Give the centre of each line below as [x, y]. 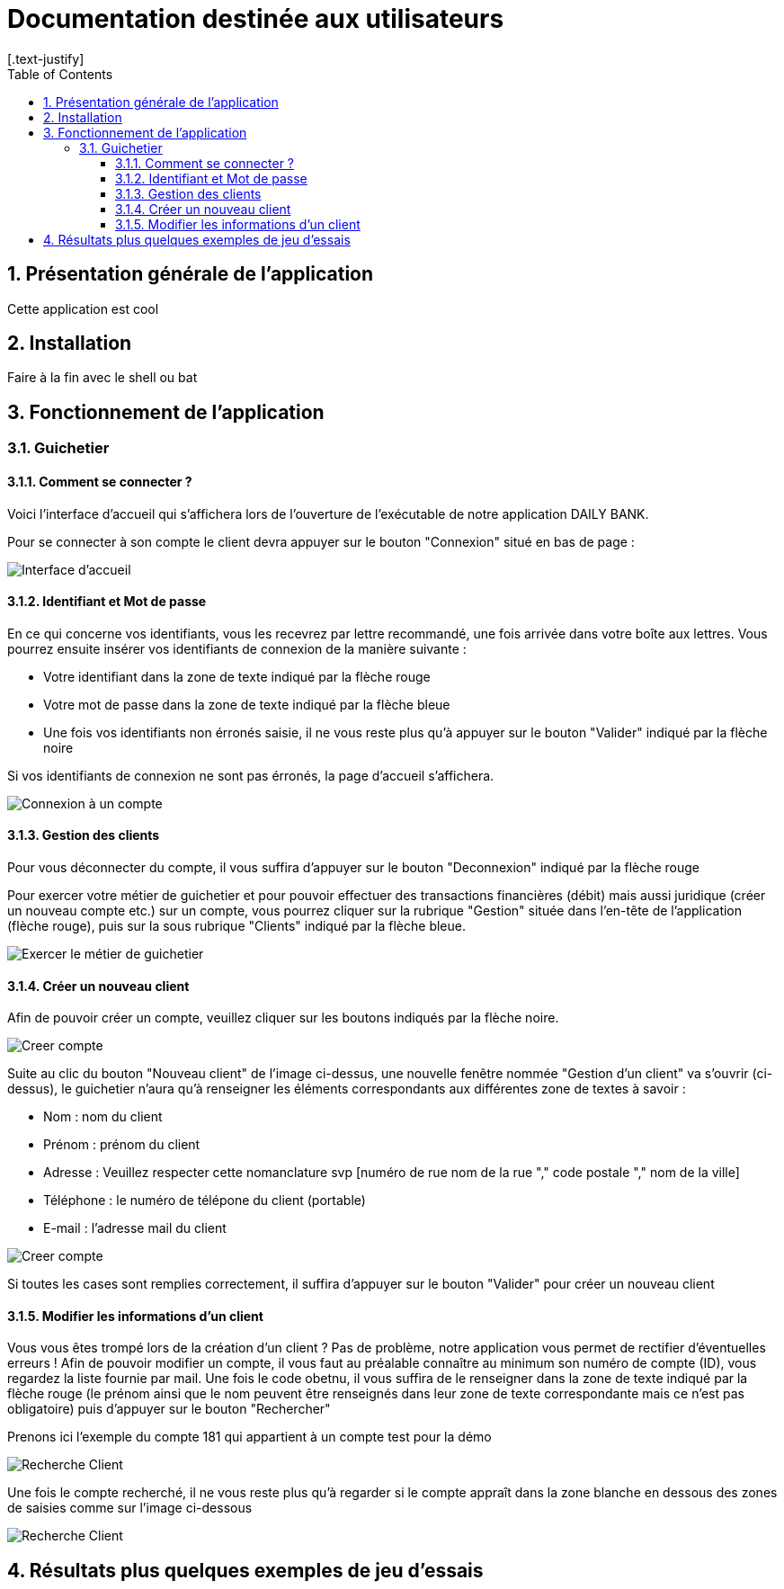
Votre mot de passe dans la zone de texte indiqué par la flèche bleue [247, 704]
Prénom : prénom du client [122, 1145]
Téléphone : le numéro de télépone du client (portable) [205, 1201]
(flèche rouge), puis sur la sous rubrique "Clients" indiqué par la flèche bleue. [236, 925]
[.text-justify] [46, 58]
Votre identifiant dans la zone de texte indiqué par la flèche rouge [237, 676]
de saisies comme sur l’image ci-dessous [130, 1508]
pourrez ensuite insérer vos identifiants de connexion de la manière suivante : [237, 648]
